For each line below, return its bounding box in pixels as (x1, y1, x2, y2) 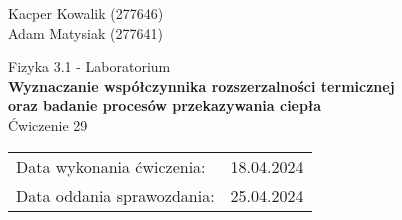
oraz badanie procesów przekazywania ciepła (8, 95, 322, 116)
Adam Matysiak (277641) (8, 22, 163, 43)
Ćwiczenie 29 (8, 114, 88, 135)
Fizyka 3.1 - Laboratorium (8, 56, 171, 77)
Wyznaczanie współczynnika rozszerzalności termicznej (8, 75, 395, 96)
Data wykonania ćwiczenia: (16, 154, 206, 178)
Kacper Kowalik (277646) (8, 3, 164, 23)
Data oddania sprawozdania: (16, 183, 215, 207)
